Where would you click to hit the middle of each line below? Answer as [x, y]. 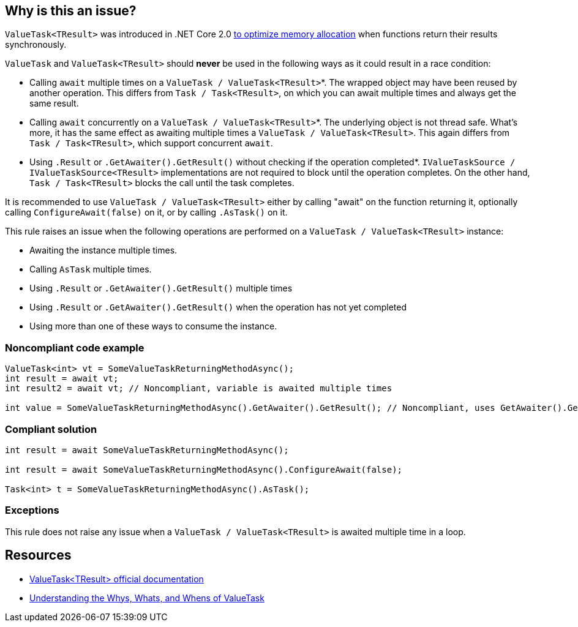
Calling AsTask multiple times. [91, 269]
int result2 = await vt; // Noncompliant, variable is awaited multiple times [199, 389]
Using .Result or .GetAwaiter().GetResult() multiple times [161, 288]
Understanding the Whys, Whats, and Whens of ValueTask [147, 598]
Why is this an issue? [71, 11]
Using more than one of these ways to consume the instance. [153, 326]
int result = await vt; [62, 379]
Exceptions [32, 510]
